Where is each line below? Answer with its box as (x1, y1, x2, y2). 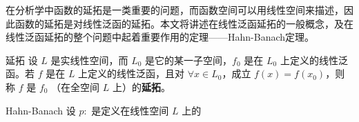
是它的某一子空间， (145, 52, 233, 67)
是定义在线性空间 (91, 103, 169, 117)
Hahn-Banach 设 (6, 103, 76, 117)
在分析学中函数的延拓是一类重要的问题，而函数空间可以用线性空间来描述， (6, 3, 344, 17)
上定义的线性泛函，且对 (78, 66, 185, 81)
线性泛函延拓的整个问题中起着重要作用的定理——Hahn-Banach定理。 (6, 30, 315, 44)
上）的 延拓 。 (112, 79, 171, 94)
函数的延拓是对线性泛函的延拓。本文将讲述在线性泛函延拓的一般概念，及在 (14, 16, 353, 30)
